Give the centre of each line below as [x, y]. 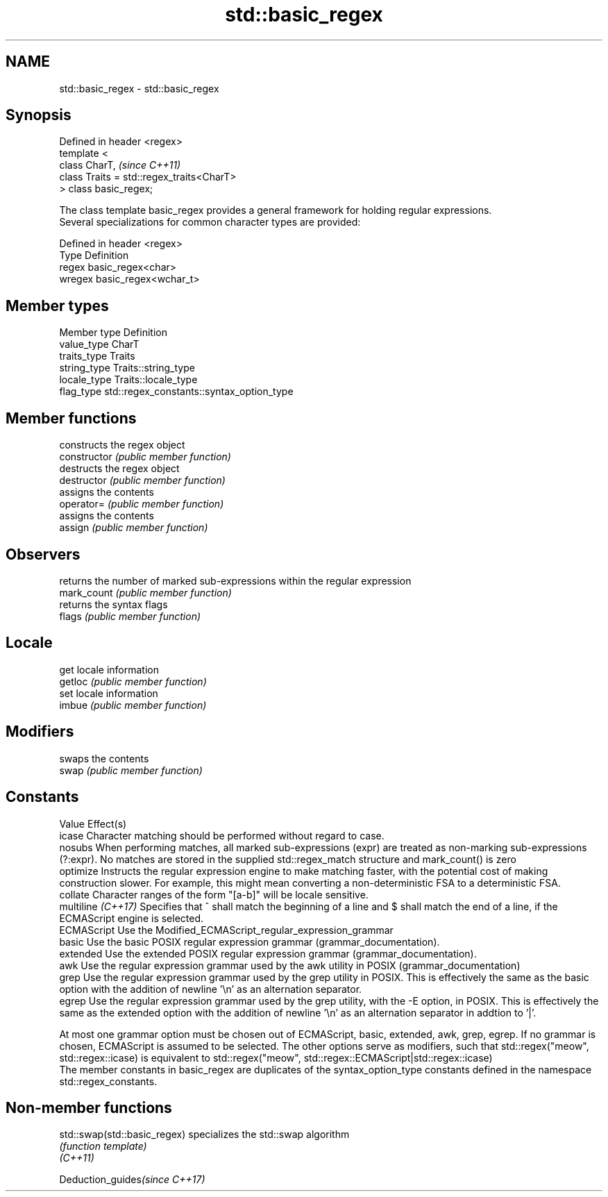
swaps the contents [104, 758]
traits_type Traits [97, 356]
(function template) [103, 1146]
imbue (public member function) [133, 705]
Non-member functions [89, 1107]
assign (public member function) [134, 528]
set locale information [109, 693]
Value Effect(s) [93, 823]
